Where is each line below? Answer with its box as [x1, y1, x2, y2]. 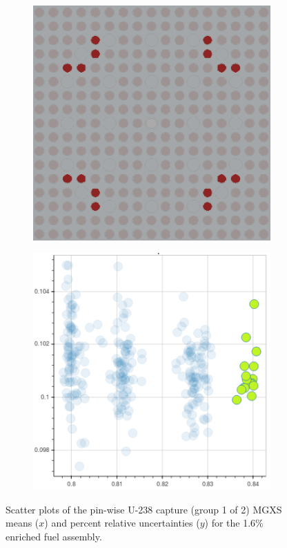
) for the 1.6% [204, 516, 264, 530]
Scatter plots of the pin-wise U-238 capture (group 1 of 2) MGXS [6, 502, 282, 516]
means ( [6, 516, 39, 530]
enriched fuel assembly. [6, 529, 102, 544]
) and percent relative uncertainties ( [44, 516, 200, 530]
